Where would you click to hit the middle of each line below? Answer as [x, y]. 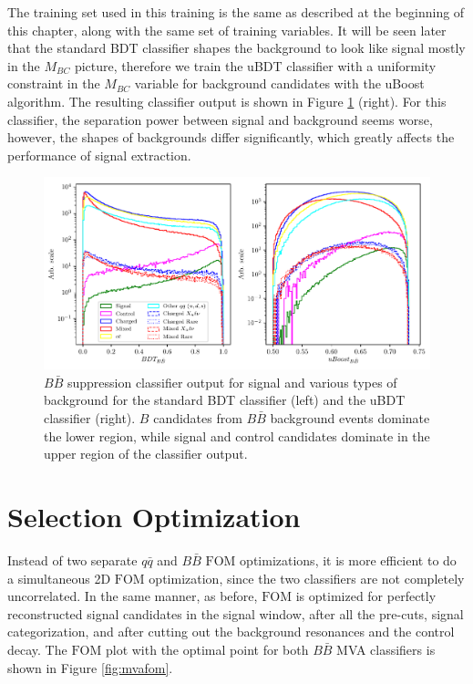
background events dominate [350, 418]
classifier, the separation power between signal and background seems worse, [220, 119]
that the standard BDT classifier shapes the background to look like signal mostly [236, 48]
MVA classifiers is [386, 649]
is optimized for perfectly [366, 596]
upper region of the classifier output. [146, 454]
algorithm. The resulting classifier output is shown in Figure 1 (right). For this [227, 101]
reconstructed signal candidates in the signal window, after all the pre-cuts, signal [236, 613]
